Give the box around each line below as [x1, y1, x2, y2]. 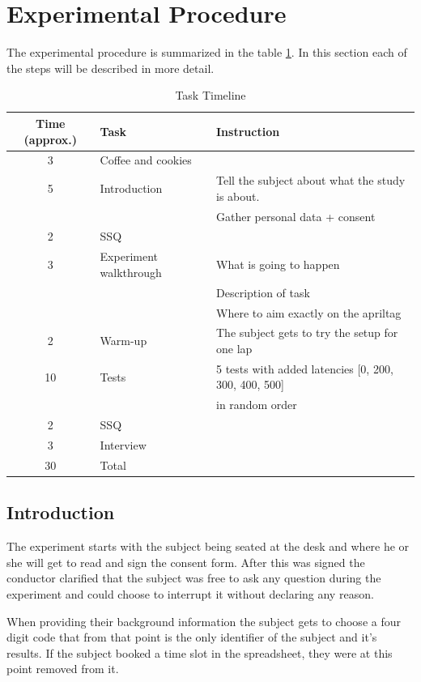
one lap [216, 340, 253, 357]
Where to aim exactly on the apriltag [216, 304, 402, 321]
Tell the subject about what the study [216, 172, 406, 189]
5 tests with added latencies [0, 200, [216, 360, 393, 377]
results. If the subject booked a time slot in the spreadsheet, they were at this [6, 644, 393, 661]
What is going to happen [216, 256, 340, 273]
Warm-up [100, 332, 147, 349]
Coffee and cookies [100, 151, 192, 168]
